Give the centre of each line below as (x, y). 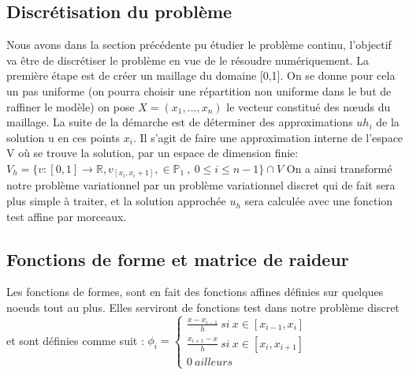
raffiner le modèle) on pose (71, 106)
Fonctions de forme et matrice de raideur (178, 259)
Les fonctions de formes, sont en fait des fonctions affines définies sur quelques (195, 292)
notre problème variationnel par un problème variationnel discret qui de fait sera (201, 185)
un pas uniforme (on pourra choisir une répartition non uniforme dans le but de (199, 90)
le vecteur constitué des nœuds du (309, 106)
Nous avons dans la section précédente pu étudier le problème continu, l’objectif (199, 45)
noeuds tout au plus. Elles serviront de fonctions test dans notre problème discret (203, 307)
